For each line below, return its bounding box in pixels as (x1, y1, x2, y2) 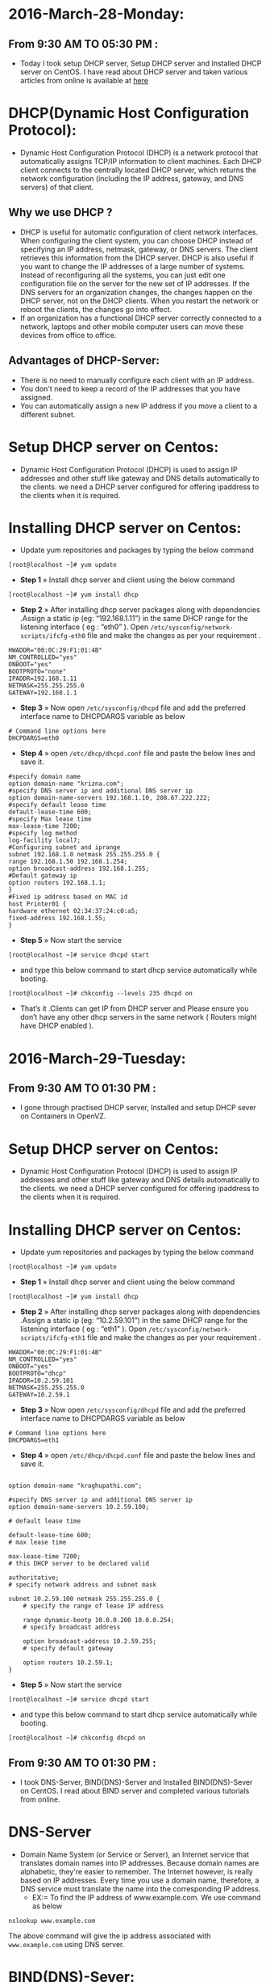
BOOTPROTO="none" (8, 668, 67, 676)
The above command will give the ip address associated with (8, 1931, 211, 1941)
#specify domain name (8, 773, 81, 781)
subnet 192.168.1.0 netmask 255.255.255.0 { (8, 851, 160, 859)
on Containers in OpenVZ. (19, 1111, 106, 1121)
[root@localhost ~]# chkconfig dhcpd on (8, 1734, 147, 1743)
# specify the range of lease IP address (23, 1602, 164, 1610)
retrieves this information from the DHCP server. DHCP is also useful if (19, 252, 254, 263)
